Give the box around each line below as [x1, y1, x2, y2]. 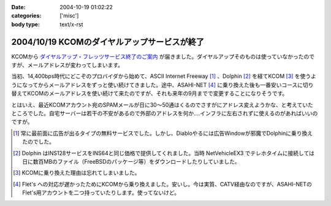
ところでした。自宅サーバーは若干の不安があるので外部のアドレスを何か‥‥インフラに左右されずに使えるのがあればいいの [11, 110, 318, 117]
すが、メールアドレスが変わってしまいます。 [11, 61, 124, 69]
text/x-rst [59, 20, 83, 28]
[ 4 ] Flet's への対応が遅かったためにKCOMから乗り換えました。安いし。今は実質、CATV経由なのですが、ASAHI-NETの [13, 180, 312, 188]
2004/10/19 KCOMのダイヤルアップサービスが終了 [11, 37, 205, 47]
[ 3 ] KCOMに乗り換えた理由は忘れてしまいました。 [13, 169, 140, 177]
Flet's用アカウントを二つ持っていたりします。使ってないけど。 [22, 189, 180, 196]
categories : [11, 12, 42, 20]
